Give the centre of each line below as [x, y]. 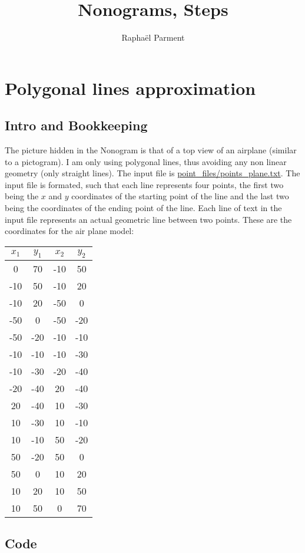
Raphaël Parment [153, 37]
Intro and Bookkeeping [76, 125]
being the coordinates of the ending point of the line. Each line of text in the [143, 208]
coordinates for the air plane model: [69, 231]
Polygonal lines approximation [130, 88]
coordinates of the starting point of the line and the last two [180, 196]
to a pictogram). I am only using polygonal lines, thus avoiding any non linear [146, 161]
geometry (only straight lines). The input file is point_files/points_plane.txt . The [152, 173]
